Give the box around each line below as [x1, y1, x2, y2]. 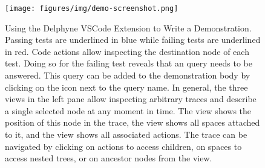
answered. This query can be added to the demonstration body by [5, 69, 250, 82]
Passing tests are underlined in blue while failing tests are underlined [5, 33, 261, 46]
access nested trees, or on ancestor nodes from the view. [5, 152, 212, 164]
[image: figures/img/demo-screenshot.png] [5, 4, 178, 13]
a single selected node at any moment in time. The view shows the [5, 104, 252, 117]
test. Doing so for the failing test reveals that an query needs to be [5, 57, 253, 69]
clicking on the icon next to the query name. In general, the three [5, 80, 248, 93]
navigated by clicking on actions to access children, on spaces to [5, 140, 242, 152]
